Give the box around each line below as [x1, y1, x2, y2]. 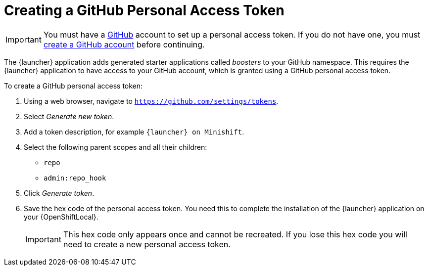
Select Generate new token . [24, 112, 114, 121]
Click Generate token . [24, 188, 95, 197]
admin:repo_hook [44, 174, 106, 182]
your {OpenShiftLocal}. [24, 212, 98, 221]
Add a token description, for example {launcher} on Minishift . [24, 127, 244, 136]
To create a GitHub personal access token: [4, 81, 143, 90]
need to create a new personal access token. [63, 239, 231, 249]
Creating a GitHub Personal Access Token [4, 2, 285, 19]
